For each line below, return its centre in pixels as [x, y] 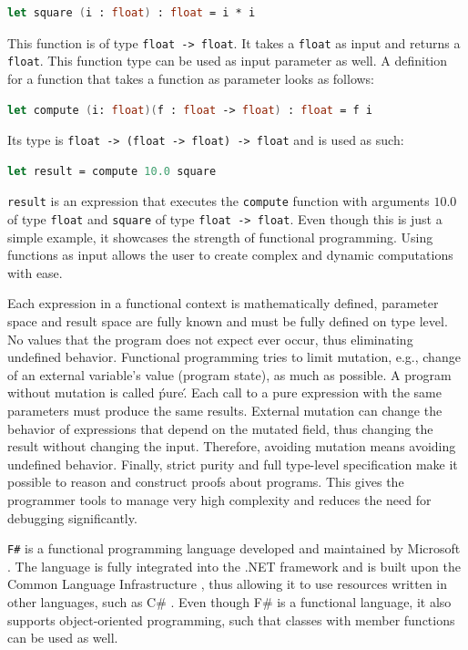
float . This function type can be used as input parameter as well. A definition [228, 61]
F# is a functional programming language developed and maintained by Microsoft [234, 548]
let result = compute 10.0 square [112, 171]
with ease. [35, 272]
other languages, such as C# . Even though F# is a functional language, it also [229, 602]
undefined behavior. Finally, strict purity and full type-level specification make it [233, 464]
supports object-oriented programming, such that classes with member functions [231, 619]
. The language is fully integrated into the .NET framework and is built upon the [234, 566]
